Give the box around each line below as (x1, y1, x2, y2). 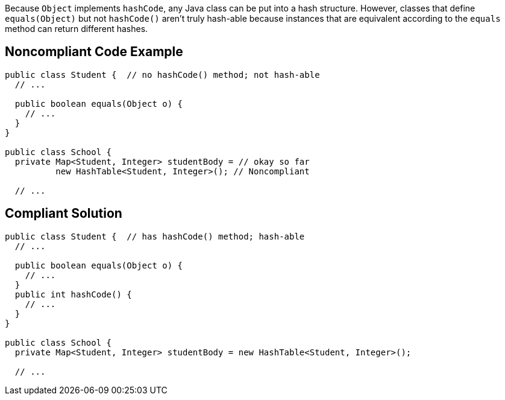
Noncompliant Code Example (5, 44, 183, 60)
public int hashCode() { (14, 289, 132, 299)
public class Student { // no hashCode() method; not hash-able (5, 69, 320, 80)
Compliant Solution (5, 206, 122, 221)
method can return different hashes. (5, 24, 148, 34)
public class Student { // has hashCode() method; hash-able (5, 231, 305, 241)
